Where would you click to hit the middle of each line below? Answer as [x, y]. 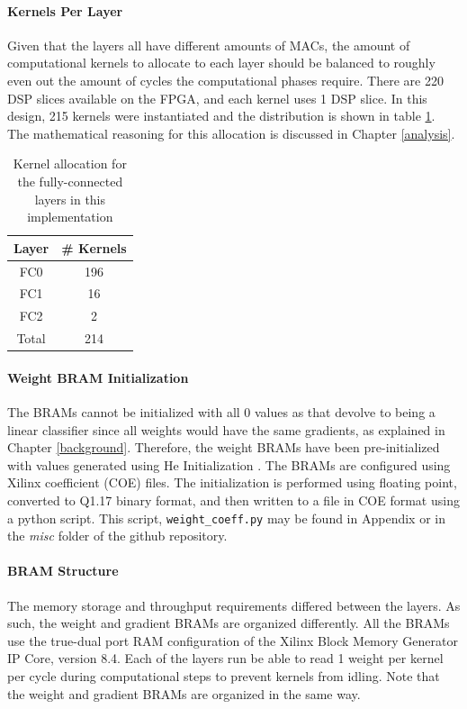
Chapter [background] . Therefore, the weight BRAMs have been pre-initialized [224, 447]
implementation [70, 217]
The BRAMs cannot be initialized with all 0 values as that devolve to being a [221, 412]
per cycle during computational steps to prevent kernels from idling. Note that [224, 675]
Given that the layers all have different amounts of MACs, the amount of [209, 45]
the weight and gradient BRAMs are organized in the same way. [184, 693]
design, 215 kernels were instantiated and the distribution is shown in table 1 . [221, 116]
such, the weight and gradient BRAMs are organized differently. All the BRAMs [229, 623]
